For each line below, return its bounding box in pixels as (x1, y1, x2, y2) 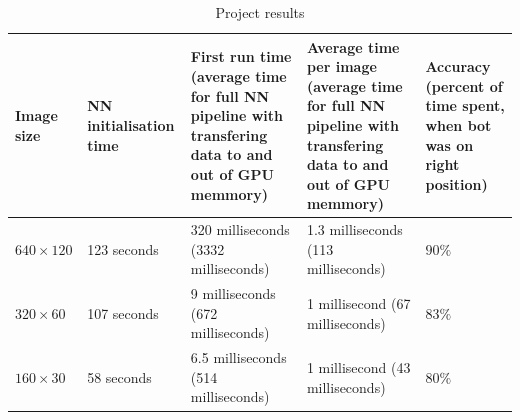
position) (425, 173, 488, 194)
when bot (425, 114, 492, 135)
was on (425, 134, 474, 155)
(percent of (425, 75, 503, 96)
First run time (190, 46, 292, 67)
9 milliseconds (190, 283, 276, 304)
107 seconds (87, 302, 159, 323)
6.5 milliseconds (190, 347, 287, 368)
